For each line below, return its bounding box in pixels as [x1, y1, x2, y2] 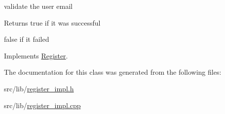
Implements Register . [4, 50, 68, 60]
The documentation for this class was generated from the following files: [4, 67, 222, 77]
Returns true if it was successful [4, 17, 101, 28]
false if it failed [4, 34, 49, 44]
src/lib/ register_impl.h [4, 83, 74, 93]
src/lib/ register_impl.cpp [4, 100, 81, 110]
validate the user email [4, 1, 73, 11]
